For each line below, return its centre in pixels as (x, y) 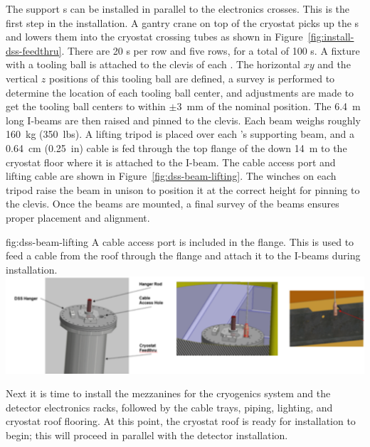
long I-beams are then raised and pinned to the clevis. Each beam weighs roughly (183, 120)
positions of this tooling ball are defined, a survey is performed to (192, 78)
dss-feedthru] (34, 50)
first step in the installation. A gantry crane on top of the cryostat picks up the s (183, 22)
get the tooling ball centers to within (86, 106)
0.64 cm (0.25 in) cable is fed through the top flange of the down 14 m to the (176, 147)
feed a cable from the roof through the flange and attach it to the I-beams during (183, 255)
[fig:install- (331, 37)
